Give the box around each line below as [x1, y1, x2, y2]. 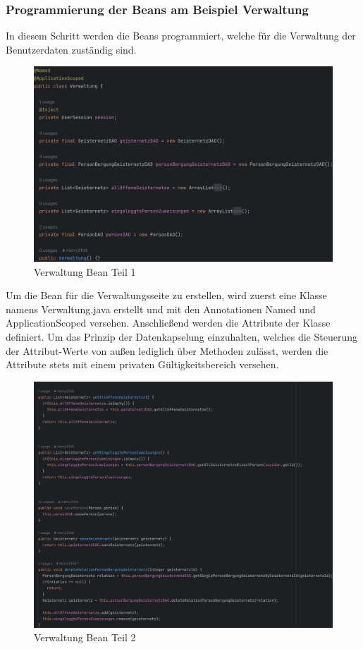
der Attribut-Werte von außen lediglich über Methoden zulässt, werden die [6, 343, 328, 358]
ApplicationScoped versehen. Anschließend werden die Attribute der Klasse [6, 315, 331, 330]
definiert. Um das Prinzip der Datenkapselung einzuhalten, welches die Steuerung [6, 329, 357, 344]
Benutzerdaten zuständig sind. [6, 42, 137, 56]
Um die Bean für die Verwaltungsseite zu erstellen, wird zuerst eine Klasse [6, 288, 327, 303]
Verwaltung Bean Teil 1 [34, 264, 136, 279]
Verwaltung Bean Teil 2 [34, 630, 136, 645]
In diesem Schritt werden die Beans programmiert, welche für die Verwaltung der [6, 28, 356, 43]
